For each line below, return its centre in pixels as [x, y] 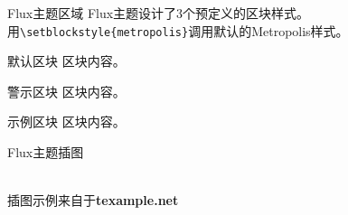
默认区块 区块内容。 [66, 61]
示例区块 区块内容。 [66, 122]
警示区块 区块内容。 [66, 91]
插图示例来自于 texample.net [93, 200]
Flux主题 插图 [46, 152]
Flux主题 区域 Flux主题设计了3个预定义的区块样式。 [159, 13]
